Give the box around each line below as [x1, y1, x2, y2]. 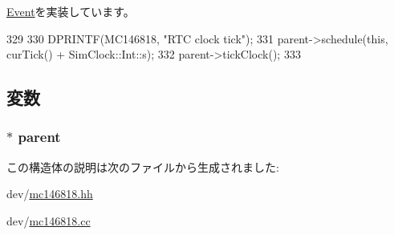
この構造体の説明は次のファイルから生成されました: [6, 158, 279, 175]
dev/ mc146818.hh [6, 185, 93, 202]
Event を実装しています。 [6, 3, 135, 19]
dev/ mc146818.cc [6, 212, 91, 229]
